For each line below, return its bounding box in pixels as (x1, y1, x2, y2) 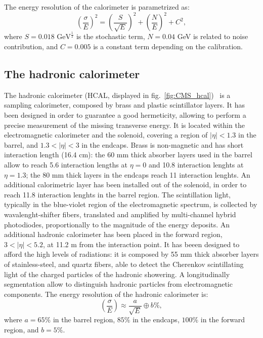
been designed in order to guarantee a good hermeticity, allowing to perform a (4, 110, 246, 120)
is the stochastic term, (76, 31, 145, 42)
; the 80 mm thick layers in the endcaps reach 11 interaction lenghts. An (26, 169, 250, 180)
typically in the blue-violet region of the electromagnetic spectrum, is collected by (4, 199, 257, 210)
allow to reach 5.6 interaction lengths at (4, 159, 127, 170)
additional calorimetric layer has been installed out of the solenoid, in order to (4, 179, 247, 190)
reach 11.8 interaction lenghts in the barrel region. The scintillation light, (4, 189, 231, 199)
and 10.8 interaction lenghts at (148, 159, 244, 170)
